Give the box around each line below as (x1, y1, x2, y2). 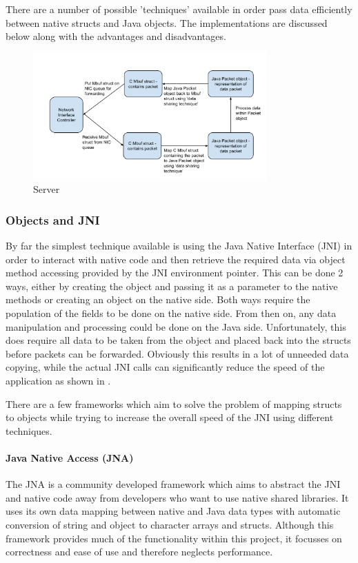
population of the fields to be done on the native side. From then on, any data (6, 305, 337, 320)
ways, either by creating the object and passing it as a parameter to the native (6, 278, 338, 293)
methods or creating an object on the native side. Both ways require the (6, 292, 310, 307)
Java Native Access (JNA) (6, 450, 134, 464)
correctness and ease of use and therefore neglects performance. (6, 544, 273, 559)
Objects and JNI (6, 211, 100, 228)
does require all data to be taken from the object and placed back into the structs (6, 333, 351, 347)
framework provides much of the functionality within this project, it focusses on (6, 531, 342, 545)
